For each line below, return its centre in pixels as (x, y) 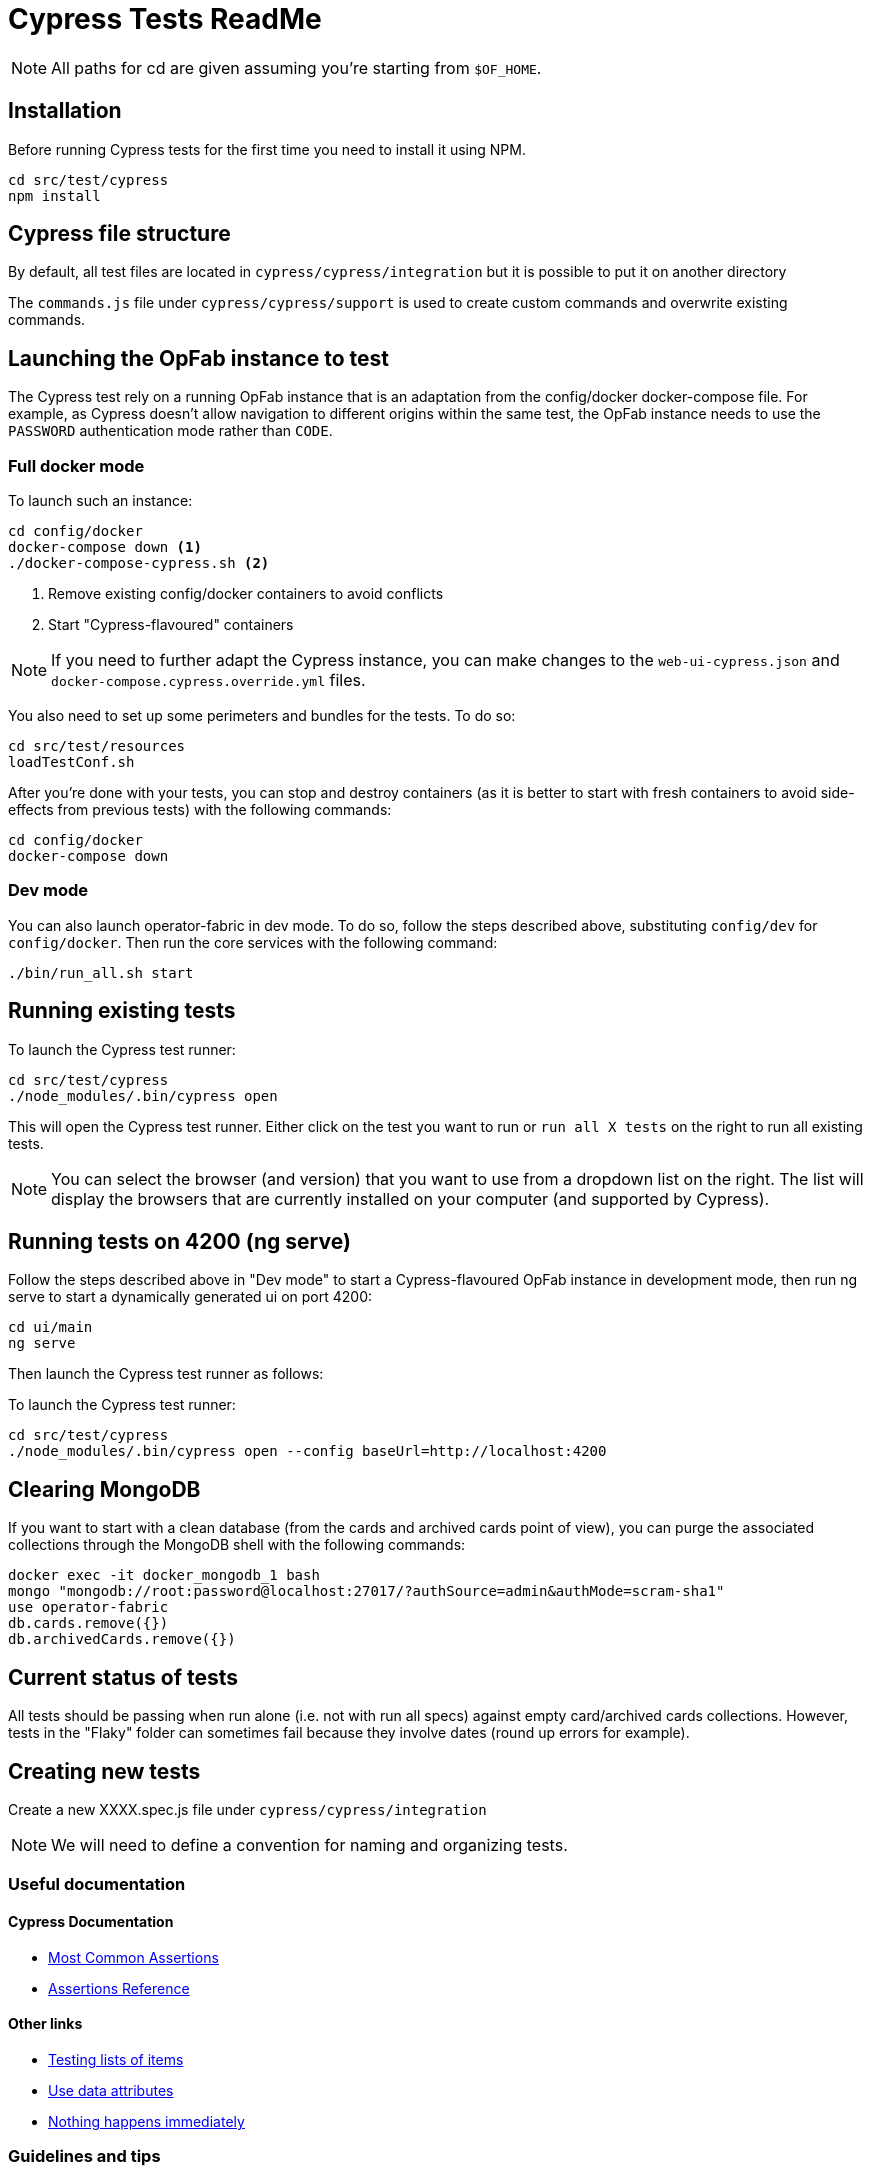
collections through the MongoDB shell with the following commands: (237, 1545)
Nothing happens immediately (146, 2121)
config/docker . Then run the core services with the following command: (253, 942)
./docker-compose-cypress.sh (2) (139, 563)
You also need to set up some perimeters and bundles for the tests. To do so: (262, 716)
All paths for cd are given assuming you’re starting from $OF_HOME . (296, 67)
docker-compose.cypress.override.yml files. (208, 680)
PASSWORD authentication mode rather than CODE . (170, 431)
